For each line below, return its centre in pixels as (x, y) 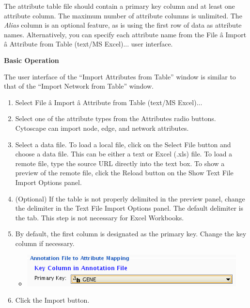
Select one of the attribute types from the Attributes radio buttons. (116, 118)
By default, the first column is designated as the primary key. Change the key (131, 234)
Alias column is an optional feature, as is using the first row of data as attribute (123, 25)
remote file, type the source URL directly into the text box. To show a (120, 163)
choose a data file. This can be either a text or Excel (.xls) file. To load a (124, 154)
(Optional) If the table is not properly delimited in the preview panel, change (130, 198)
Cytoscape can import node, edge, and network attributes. (102, 128)
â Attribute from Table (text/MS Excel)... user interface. (88, 44)
